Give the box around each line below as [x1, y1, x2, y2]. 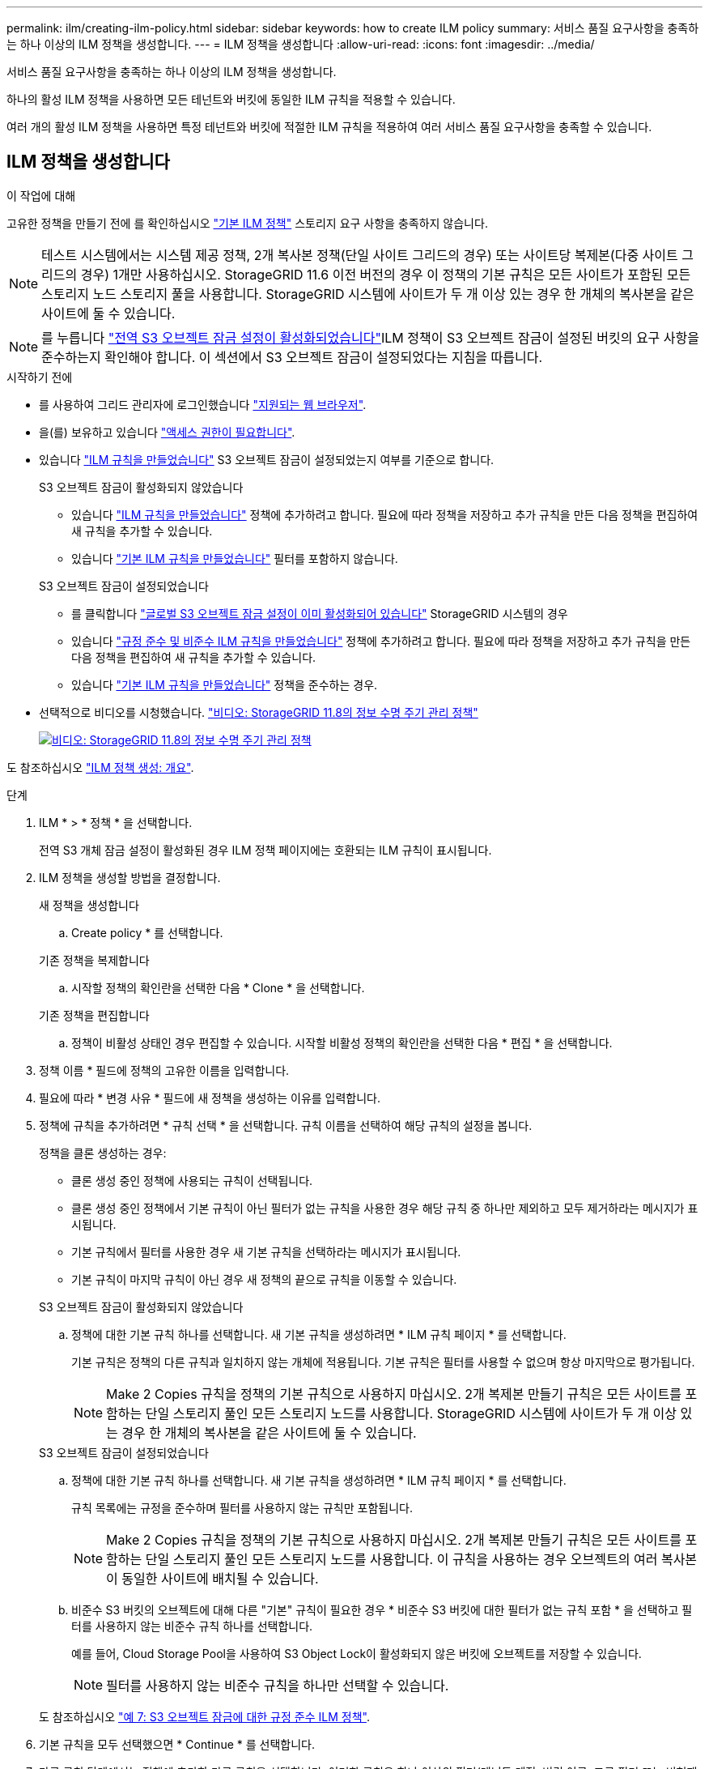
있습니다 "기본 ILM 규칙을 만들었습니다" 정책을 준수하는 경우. [71, 677, 378, 692]
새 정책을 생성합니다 [39, 897, 139, 912]
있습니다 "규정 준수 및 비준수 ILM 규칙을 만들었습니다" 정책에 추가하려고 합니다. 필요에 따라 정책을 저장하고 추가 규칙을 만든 [71, 633, 691, 648]
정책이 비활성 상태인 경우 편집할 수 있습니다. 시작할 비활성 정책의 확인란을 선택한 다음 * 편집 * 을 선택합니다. [71, 1035, 613, 1050]
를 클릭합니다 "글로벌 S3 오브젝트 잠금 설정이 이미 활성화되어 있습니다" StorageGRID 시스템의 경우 [71, 606, 568, 620]
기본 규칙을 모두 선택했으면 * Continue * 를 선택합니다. [39, 1737, 315, 1751]
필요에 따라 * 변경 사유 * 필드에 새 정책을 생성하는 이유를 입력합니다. [39, 1090, 381, 1105]
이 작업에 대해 [6, 188, 76, 202]
